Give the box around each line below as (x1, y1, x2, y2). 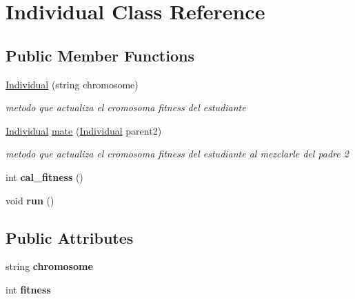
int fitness (6, 282, 51, 296)
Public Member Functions (6, 44, 194, 66)
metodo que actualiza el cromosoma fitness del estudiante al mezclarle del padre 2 (6, 146, 349, 161)
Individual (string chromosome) (6, 77, 139, 91)
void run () (6, 193, 54, 207)
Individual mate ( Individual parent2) (6, 123, 162, 137)
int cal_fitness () (6, 169, 83, 184)
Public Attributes (6, 226, 134, 248)
